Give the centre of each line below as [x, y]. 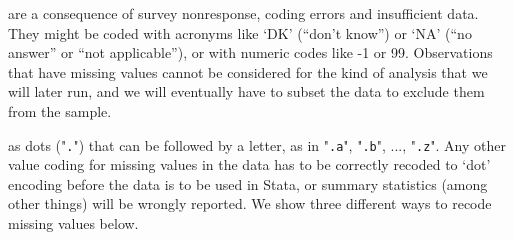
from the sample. [60, 110]
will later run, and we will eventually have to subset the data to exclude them [246, 91]
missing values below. [73, 223]
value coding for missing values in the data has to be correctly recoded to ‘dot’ [249, 164]
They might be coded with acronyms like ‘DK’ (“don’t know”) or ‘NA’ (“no [240, 32]
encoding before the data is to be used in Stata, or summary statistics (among [248, 183]
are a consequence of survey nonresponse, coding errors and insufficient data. [243, 13]
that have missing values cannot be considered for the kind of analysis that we [248, 71]
